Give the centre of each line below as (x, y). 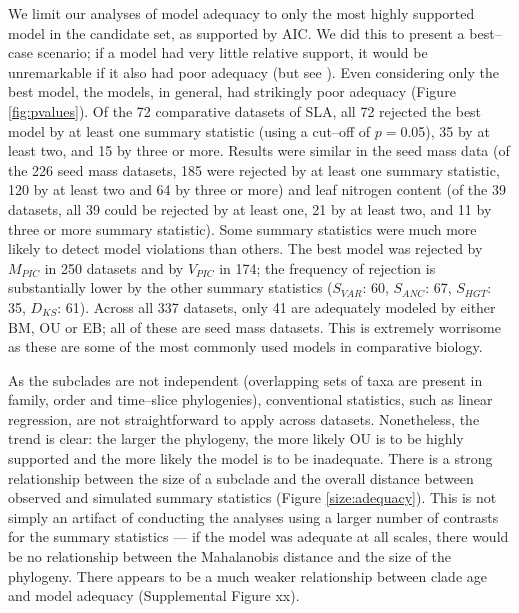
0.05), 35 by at (445, 130)
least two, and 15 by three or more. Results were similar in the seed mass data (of (259, 150)
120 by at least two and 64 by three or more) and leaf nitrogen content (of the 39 (257, 189)
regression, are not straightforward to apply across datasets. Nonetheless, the (244, 418)
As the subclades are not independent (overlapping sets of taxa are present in (245, 379)
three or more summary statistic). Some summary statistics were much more (242, 228)
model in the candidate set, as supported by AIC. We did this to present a (236, 32)
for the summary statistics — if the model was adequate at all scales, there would (258, 536)
